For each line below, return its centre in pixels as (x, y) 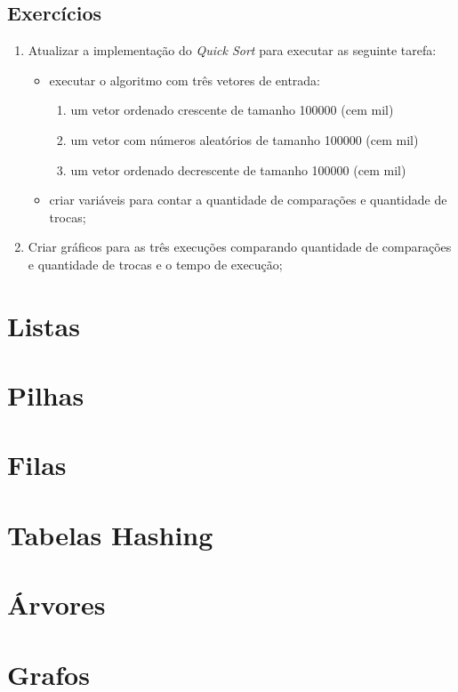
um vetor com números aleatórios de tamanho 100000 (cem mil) (245, 139)
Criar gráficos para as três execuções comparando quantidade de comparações (240, 247)
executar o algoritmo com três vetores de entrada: (185, 80)
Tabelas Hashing (110, 534)
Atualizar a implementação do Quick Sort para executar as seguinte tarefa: (232, 50)
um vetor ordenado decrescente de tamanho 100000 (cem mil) (238, 169)
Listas (44, 325)
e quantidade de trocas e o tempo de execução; (155, 264)
